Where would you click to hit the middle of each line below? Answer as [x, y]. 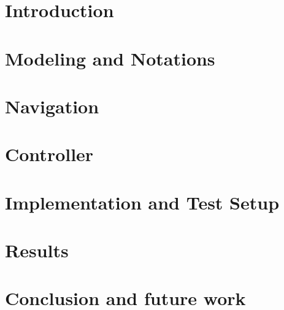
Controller [49, 154]
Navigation [52, 106]
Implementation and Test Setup [142, 202]
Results [37, 250]
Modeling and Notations [110, 58]
